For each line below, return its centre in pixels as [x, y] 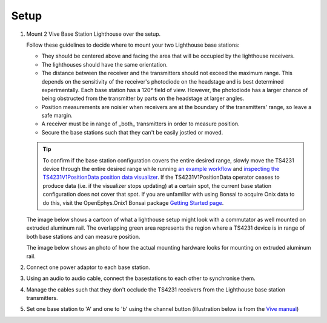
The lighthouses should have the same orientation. [104, 64]
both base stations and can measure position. [83, 236]
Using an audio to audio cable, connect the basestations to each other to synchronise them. [141, 278]
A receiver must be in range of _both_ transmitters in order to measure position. [140, 124]
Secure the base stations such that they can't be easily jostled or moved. [132, 132]
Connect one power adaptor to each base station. [88, 267]
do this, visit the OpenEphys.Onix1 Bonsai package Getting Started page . [133, 202]
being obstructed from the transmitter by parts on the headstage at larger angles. [143, 98]
